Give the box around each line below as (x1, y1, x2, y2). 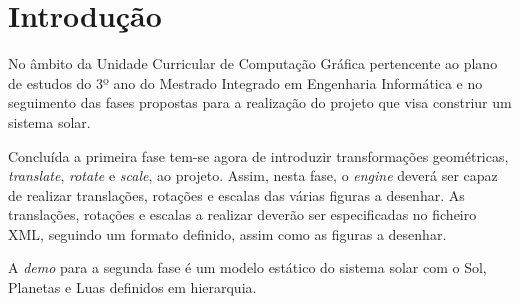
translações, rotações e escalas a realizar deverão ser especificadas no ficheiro (8, 204, 477, 225)
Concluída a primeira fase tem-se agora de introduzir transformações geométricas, (8, 145, 509, 166)
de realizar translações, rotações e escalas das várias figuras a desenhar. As (8, 184, 465, 205)
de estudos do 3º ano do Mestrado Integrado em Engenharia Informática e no (8, 72, 483, 93)
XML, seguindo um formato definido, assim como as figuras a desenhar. (8, 223, 447, 244)
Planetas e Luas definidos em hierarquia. (8, 277, 257, 298)
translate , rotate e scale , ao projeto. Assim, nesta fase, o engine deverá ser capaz (8, 165, 498, 186)
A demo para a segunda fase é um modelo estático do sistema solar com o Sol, (8, 257, 487, 278)
